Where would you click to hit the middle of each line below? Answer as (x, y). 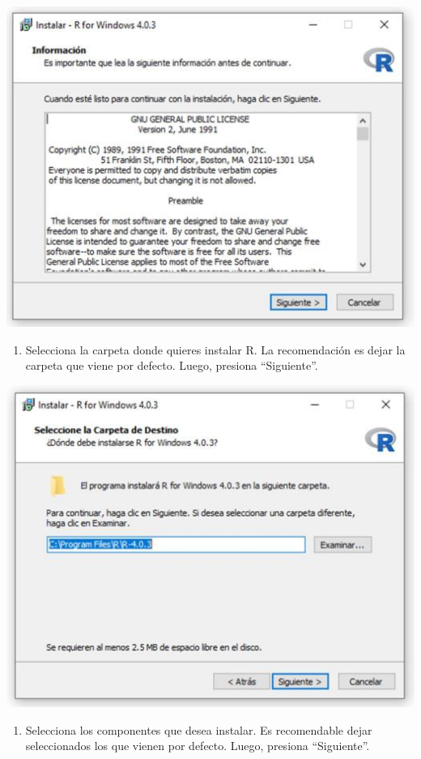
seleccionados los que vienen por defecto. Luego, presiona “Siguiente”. (198, 746)
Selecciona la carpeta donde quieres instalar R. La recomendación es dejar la (215, 349)
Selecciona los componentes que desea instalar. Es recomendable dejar (199, 729)
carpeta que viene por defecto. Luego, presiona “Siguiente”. (172, 365)
